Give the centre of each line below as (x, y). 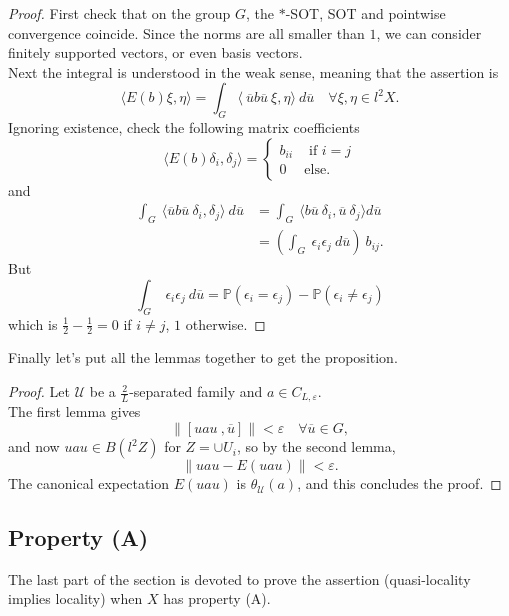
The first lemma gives (74, 411)
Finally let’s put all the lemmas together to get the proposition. (203, 357)
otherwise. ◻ (225, 323)
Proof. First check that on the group (119, 13)
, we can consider (429, 32)
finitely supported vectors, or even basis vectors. (155, 52)
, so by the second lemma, (316, 446)
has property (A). (217, 598)
